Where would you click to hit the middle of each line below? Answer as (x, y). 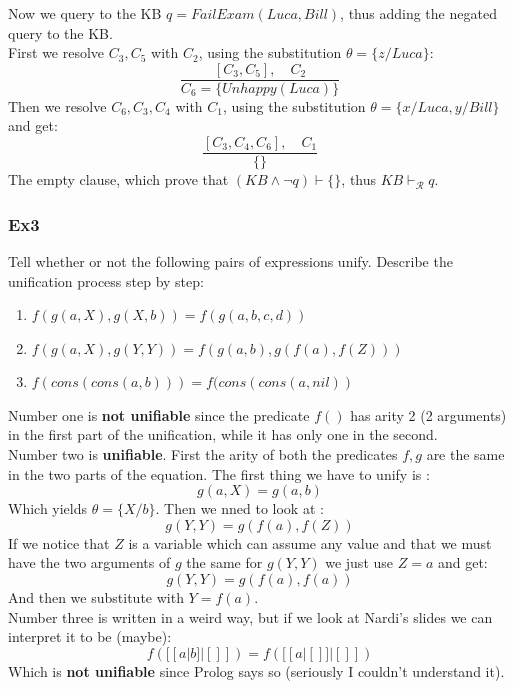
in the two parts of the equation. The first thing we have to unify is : (219, 473)
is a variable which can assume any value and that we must (310, 542)
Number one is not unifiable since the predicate (159, 414)
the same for (224, 562)
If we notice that (59, 542)
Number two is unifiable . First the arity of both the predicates (203, 454)
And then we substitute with (96, 597)
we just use (359, 562)
